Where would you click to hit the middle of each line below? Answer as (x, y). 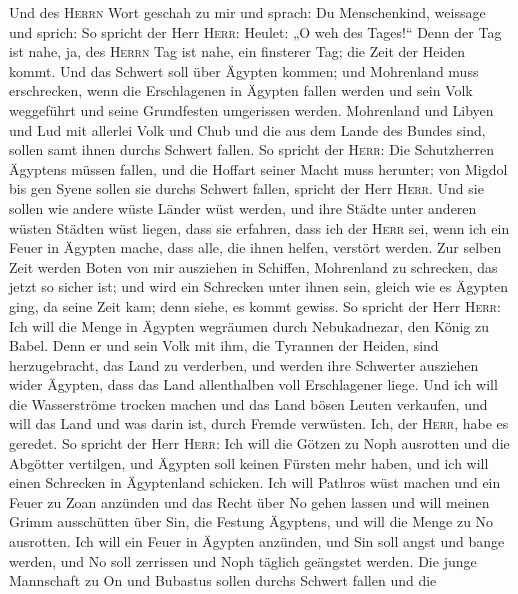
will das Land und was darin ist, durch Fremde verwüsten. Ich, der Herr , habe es (259, 423)
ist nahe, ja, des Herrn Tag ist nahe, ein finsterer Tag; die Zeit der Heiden (237, 51)
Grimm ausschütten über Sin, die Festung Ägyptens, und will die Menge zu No (251, 521)
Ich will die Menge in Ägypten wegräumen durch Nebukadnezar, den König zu (249, 325)
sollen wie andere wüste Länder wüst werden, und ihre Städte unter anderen (243, 207)
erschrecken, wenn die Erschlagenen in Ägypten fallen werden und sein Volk (241, 90)
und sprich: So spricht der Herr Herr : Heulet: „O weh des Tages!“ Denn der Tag (255, 31)
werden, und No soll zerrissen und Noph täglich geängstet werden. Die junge (243, 560)
